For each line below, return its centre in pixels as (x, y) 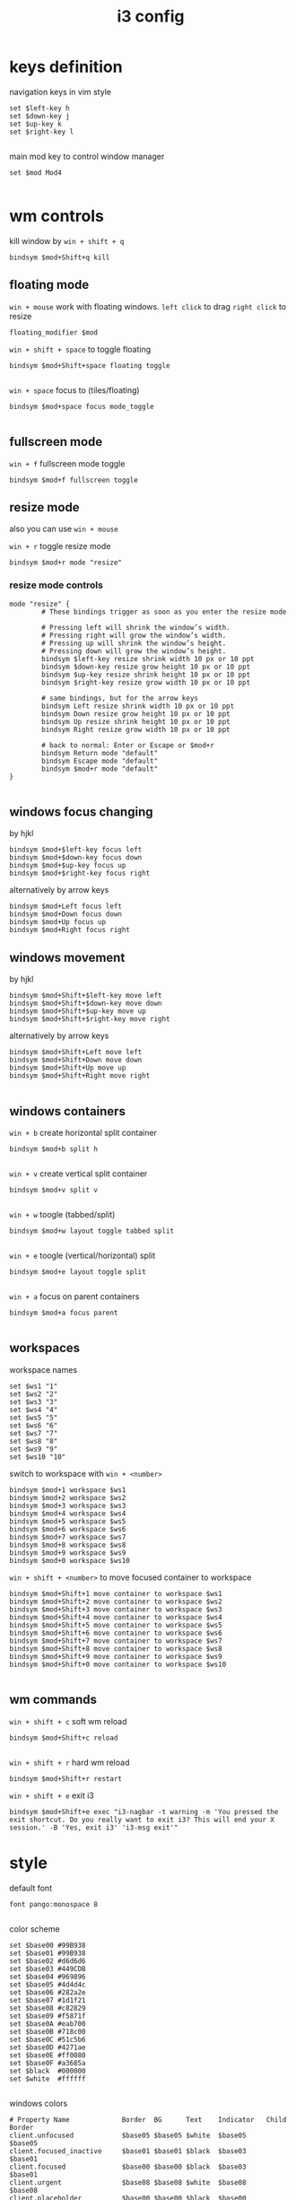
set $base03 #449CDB (48, 1969)
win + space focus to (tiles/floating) (75, 390)
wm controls (57, 216)
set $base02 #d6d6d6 (48, 1961)
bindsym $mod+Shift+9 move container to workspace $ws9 (116, 1656)
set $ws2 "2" (34, 1394)
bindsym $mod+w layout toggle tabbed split (92, 1231)
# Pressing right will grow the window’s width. (134, 635)
